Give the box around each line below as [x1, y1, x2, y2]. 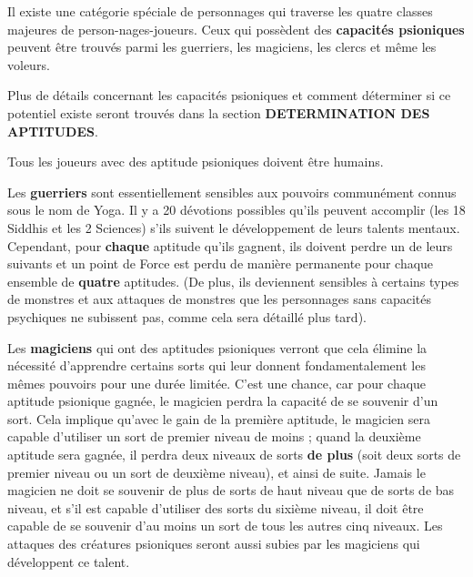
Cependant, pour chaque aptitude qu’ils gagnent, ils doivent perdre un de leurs [7, 236, 453, 255]
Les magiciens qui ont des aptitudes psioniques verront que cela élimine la [7, 338, 428, 357]
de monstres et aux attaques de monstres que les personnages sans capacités [7, 289, 431, 309]
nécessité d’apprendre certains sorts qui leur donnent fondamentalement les [7, 356, 426, 375]
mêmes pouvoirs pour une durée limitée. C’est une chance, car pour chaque [7, 373, 427, 392]
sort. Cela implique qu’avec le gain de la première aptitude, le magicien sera [7, 409, 430, 428]
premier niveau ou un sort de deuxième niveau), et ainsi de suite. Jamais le [7, 462, 426, 481]
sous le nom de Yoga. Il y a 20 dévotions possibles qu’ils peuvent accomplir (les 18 [7, 200, 466, 219]
